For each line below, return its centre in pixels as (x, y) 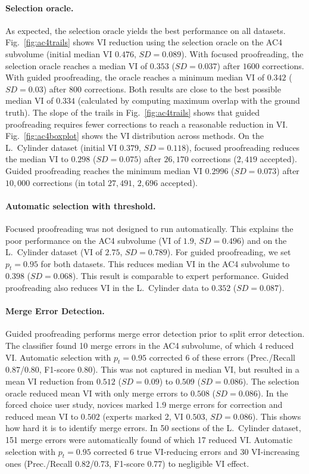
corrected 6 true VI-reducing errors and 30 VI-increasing (197, 451)
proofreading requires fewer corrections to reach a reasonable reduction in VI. (147, 124)
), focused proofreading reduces (243, 147)
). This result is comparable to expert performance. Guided (180, 276)
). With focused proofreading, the (242, 53)
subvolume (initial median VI (59, 53)
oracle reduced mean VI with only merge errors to (97, 393)
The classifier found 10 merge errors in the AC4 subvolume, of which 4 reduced (150, 346)
